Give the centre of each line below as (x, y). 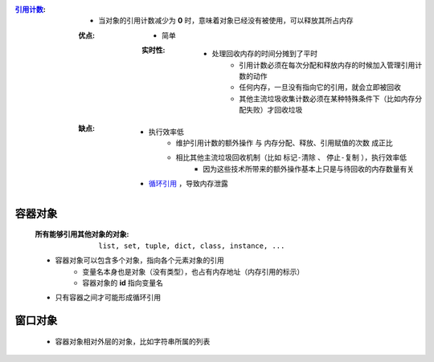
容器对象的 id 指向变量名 (123, 283)
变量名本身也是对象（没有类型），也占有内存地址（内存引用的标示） (193, 271)
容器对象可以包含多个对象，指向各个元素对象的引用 (139, 260)
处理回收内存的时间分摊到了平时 (264, 54)
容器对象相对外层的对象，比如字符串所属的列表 (133, 341)
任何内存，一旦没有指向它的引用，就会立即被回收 (320, 87)
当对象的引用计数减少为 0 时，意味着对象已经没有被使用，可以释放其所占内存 (226, 21)
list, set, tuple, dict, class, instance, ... (192, 246)
